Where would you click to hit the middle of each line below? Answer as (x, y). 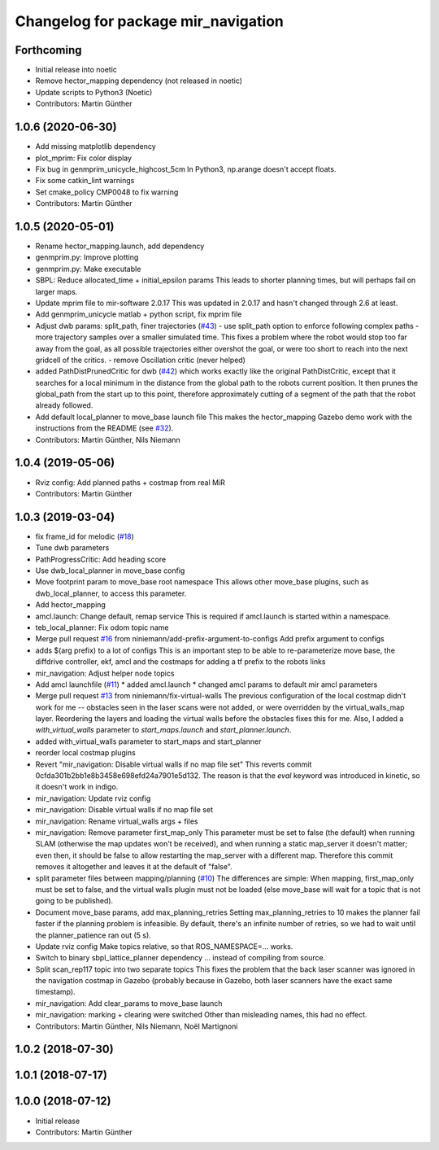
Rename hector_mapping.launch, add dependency (120, 246)
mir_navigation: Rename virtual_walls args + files (117, 821)
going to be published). (74, 901)
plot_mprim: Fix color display (84, 158)
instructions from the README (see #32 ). (104, 428)
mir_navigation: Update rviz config (93, 798)
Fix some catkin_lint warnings (85, 181)
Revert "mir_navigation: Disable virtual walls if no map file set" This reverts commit (174, 764)
